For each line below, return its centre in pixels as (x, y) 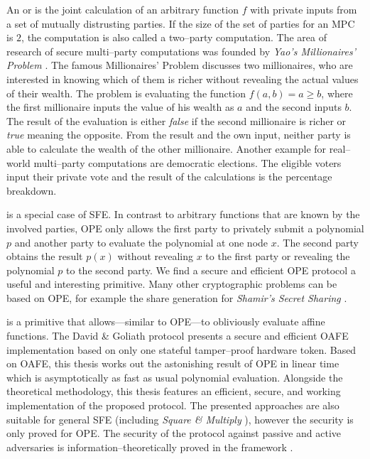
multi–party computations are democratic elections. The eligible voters (187, 162)
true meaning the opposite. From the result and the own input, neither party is (179, 135)
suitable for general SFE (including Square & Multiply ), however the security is (180, 419)
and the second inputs (294, 107)
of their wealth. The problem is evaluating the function (126, 93)
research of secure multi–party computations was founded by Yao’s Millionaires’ (181, 51)
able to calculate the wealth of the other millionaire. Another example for (167, 148)
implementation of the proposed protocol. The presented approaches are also (173, 405)
